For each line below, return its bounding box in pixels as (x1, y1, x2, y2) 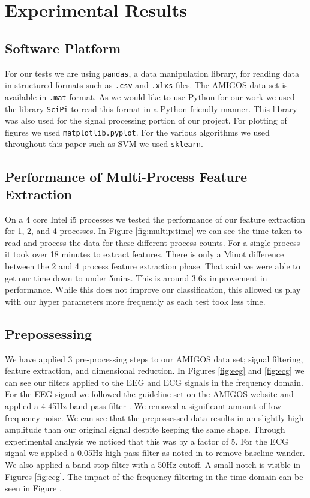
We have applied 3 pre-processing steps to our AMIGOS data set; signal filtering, (5, 352, 303, 365)
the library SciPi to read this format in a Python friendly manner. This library (5, 102, 297, 115)
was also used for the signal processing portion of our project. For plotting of (5, 114, 287, 127)
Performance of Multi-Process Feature (5, 167, 247, 185)
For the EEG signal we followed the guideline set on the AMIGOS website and (5, 388, 294, 400)
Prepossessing (5, 324, 92, 343)
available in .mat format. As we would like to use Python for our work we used (5, 90, 295, 103)
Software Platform (5, 38, 121, 57)
